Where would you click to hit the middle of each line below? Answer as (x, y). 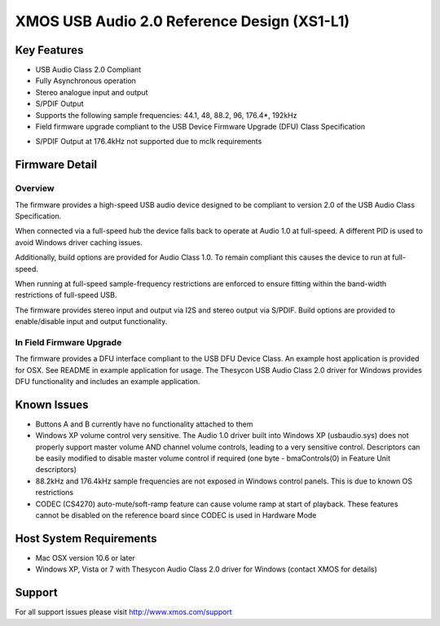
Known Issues (52, 404)
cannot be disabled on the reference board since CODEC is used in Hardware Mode (176, 515)
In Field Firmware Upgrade (68, 342)
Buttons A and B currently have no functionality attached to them (144, 424)
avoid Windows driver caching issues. (79, 242)
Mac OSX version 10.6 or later (86, 558)
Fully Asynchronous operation (86, 81)
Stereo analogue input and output (92, 92)
